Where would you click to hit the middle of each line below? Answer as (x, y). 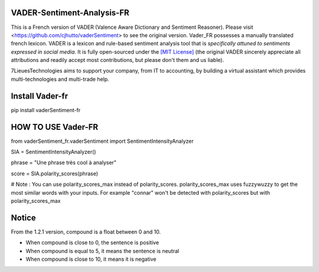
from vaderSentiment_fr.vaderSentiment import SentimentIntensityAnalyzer (102, 141)
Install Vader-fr (39, 96)
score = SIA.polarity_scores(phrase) (55, 173)
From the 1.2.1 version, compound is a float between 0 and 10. (86, 232)
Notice (24, 217)
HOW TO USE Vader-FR (55, 127)
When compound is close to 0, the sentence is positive (92, 242)
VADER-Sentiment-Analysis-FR (70, 13)
